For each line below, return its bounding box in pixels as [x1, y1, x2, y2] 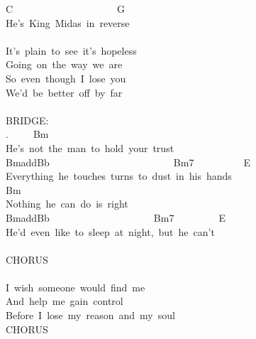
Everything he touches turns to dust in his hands [6, 168, 232, 183]
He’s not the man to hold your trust [6, 140, 174, 155]
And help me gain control [6, 294, 123, 308]
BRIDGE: [6, 112, 49, 127]
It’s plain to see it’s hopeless [6, 43, 137, 58]
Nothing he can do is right [6, 196, 128, 211]
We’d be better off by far [6, 85, 123, 99]
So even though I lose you [6, 70, 126, 85]
